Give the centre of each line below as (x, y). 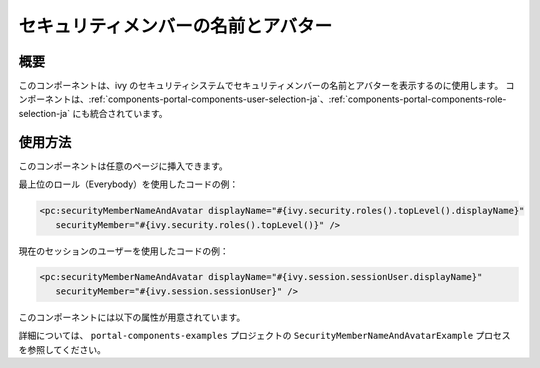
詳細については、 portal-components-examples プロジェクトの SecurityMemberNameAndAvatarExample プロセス (264, 336)
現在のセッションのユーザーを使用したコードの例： (123, 251)
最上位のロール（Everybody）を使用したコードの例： (128, 184)
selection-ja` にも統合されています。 (93, 113)
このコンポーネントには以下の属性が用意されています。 (132, 317)
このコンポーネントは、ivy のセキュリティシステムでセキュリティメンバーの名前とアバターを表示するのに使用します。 (261, 86)
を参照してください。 (62, 349)
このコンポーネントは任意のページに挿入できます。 (123, 166)
